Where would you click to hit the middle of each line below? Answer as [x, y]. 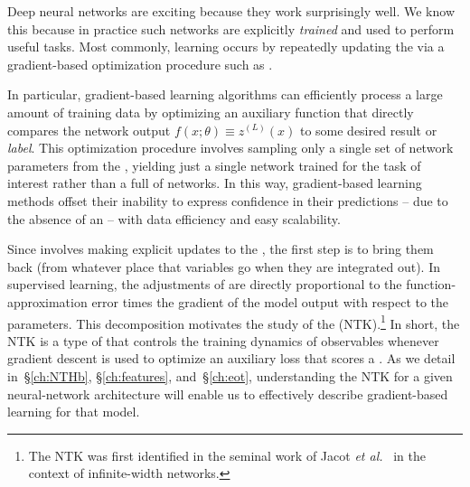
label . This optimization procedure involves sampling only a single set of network [230, 148]
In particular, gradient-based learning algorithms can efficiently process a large [225, 94]
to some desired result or [368, 130]
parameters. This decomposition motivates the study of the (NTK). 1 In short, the [234, 322]
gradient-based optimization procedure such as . [140, 64]
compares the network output [89, 130]
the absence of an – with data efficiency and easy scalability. [174, 218]
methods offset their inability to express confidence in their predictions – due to [228, 200]
